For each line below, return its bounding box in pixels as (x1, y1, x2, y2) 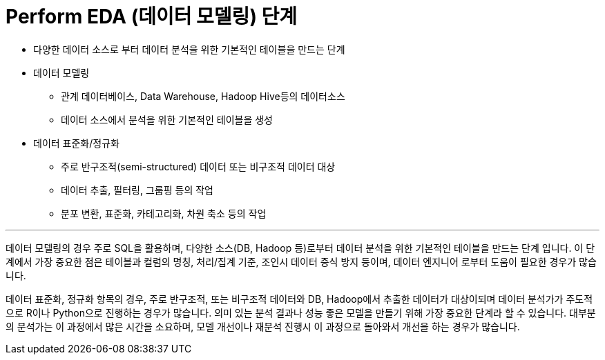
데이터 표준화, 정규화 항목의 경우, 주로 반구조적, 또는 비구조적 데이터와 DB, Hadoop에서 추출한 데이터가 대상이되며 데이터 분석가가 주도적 (6, 292, 593, 305)
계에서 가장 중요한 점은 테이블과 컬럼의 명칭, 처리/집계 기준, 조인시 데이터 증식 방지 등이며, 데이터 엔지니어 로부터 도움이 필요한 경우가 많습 (6, 255, 597, 268)
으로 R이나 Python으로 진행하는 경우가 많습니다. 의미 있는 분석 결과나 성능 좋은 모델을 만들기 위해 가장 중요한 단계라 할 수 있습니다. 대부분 (6, 306, 596, 319)
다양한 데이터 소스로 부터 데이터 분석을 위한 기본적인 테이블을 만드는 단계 (33, 43, 345, 55)
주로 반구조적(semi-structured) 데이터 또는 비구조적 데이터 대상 (61, 160, 336, 172)
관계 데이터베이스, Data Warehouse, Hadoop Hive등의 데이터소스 (61, 90, 345, 102)
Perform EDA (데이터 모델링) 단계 (6, 5, 298, 28)
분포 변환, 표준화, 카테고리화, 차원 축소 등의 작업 (61, 207, 267, 219)
